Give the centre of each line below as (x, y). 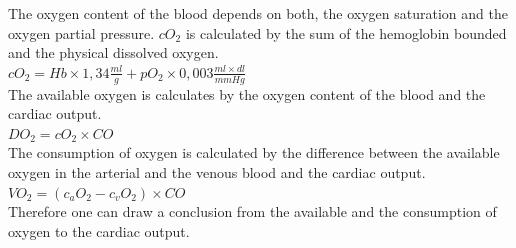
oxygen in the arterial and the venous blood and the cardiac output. (217, 171)
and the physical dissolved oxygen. (113, 52)
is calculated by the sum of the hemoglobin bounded (346, 32)
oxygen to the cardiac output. (99, 230)
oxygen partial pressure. (81, 32)
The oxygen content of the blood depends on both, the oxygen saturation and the (258, 13)
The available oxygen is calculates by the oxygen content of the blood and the (247, 93)
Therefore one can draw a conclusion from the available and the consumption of (252, 211)
